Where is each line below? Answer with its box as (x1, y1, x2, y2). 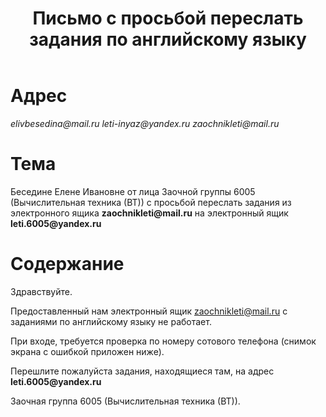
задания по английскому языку (29, 28, 307, 51)
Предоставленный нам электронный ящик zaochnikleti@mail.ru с (10, 305, 288, 317)
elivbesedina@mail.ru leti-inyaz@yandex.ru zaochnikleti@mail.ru (10, 117, 280, 129)
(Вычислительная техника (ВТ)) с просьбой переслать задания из (10, 196, 292, 208)
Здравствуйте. (10, 285, 73, 297)
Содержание (10, 253, 125, 276)
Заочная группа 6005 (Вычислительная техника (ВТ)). (10, 395, 241, 407)
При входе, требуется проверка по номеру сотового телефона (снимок (10, 335, 317, 347)
